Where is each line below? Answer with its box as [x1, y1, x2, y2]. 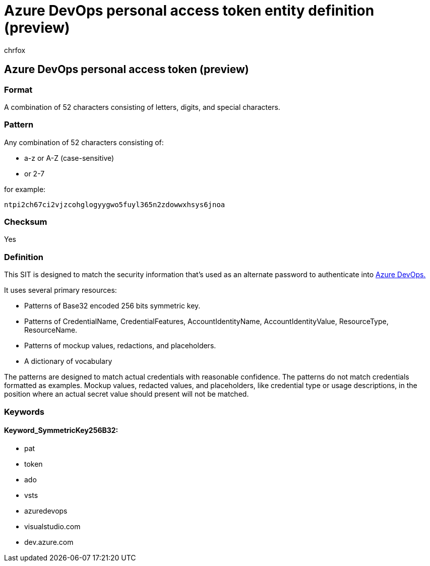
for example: [4, 184, 46, 194]
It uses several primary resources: [4, 286, 117, 295]
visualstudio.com [24, 522, 81, 531]
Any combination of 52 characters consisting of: [4, 138, 164, 147]
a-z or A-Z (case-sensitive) [24, 153, 114, 162]
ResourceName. [24, 326, 78, 335]
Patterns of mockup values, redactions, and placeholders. [24, 341, 216, 350]
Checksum [4, 217, 47, 227]
